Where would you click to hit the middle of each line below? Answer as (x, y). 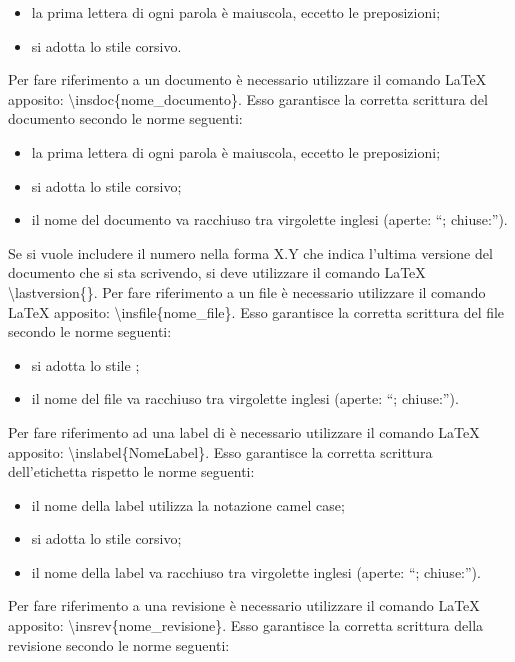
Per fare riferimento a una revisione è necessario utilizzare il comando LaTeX (244, 605)
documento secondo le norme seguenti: (125, 118)
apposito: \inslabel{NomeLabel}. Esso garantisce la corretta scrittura (220, 451)
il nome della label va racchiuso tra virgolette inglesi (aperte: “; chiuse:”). (256, 571)
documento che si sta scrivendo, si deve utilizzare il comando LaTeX (217, 272)
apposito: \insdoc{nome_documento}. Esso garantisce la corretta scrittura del (248, 98)
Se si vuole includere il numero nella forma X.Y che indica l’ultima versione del (250, 252)
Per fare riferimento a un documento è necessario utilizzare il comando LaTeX (247, 79)
